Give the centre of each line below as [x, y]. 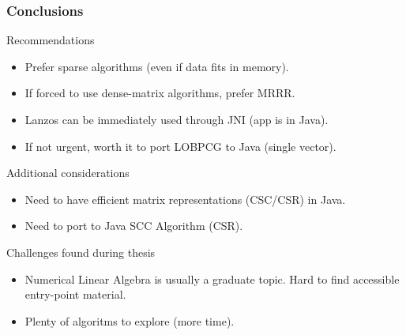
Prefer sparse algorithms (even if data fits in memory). [157, 66]
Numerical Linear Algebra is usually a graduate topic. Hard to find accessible [212, 279]
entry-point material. [75, 294]
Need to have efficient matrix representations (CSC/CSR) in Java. [185, 199]
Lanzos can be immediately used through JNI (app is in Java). [177, 119]
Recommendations [51, 40]
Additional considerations [68, 173]
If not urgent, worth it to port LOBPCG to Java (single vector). [180, 146]
